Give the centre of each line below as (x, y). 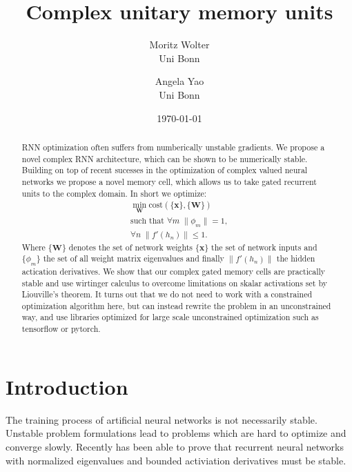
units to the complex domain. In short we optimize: (114, 193)
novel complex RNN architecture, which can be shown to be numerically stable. (165, 158)
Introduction (67, 386)
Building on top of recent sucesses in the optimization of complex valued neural (165, 170)
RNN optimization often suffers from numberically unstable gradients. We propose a (173, 147)
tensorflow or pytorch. (61, 329)
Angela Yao (179, 81)
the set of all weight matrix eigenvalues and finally (134, 258)
